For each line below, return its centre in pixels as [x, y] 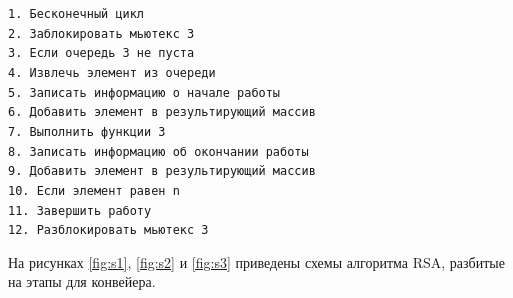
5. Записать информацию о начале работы [144, 92]
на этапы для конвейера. [82, 281]
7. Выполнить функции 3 [87, 131]
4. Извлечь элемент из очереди [112, 72]
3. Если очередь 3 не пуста [101, 53]
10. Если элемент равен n [94, 190]
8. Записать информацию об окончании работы [158, 151]
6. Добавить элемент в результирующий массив [162, 112]
